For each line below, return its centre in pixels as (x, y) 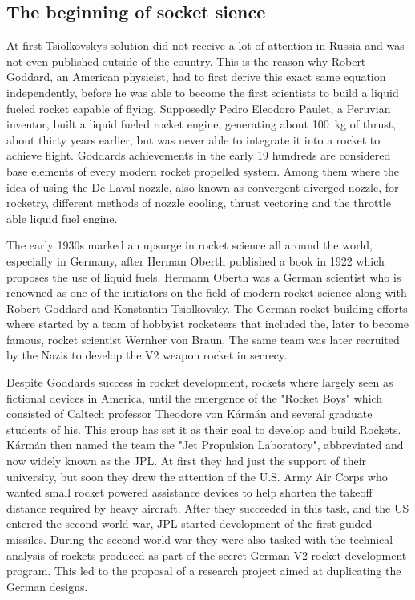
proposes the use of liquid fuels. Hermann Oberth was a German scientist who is (204, 276)
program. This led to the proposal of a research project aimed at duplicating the (204, 571)
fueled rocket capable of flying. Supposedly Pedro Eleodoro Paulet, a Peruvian (199, 108)
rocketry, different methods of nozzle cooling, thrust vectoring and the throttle (199, 203)
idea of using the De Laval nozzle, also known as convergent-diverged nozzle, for (203, 186)
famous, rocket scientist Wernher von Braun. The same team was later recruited (203, 339)
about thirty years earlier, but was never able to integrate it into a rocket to (193, 139)
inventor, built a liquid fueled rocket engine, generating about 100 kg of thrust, (201, 124)
